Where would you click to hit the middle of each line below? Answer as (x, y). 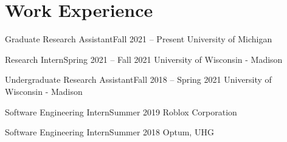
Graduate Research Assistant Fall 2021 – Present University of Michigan (139, 39)
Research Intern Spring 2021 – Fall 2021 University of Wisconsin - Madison (144, 59)
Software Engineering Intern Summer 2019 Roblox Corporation (121, 111)
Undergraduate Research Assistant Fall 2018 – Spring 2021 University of (138, 79)
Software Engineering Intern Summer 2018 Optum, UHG (109, 132)
